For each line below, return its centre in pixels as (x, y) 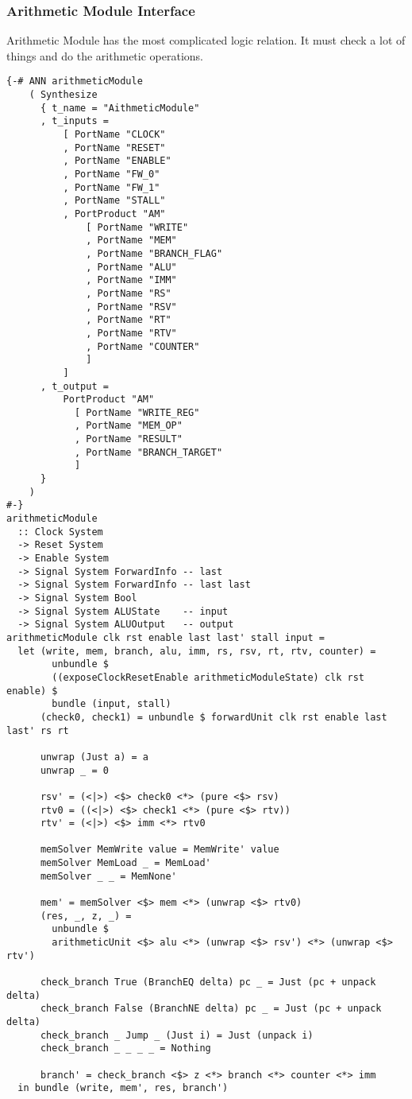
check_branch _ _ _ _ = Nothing (125, 1049)
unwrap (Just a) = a (94, 757)
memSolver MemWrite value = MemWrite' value (160, 850)
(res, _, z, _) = (86, 916)
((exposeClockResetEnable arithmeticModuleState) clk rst (208, 677)
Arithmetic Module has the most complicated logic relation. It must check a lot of (206, 40)
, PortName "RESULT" (128, 439)
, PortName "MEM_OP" (128, 426)
